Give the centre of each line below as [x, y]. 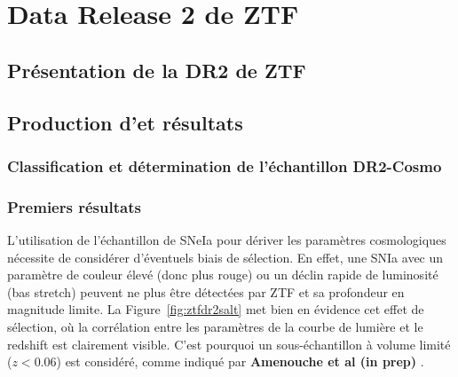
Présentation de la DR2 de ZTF [157, 70]
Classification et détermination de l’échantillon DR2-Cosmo [225, 165]
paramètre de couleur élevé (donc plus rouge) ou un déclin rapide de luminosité [223, 275]
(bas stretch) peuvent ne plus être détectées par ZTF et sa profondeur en [206, 291]
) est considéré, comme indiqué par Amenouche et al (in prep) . [240, 361]
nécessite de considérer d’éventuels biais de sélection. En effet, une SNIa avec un [225, 257]
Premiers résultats [74, 206]
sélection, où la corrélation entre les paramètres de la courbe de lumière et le [215, 326]
